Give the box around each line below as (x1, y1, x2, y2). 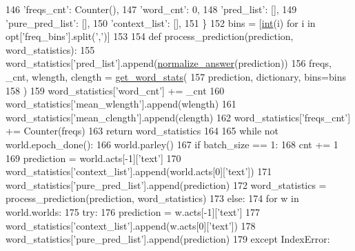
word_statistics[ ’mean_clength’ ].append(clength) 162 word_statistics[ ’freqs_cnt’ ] (6, 110, 351, 124)
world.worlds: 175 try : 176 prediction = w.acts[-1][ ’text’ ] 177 (6, 204, 261, 219)
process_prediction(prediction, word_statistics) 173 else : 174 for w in (6, 191, 299, 205)
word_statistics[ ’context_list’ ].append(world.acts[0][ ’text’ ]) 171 (6, 164, 272, 179)
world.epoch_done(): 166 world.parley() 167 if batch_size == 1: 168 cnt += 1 (6, 137, 338, 151)
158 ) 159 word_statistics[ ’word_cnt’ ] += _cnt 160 (6, 83, 225, 97)
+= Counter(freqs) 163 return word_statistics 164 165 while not (6, 123, 279, 138)
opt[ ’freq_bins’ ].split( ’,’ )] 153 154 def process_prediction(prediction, (6, 29, 294, 43)
